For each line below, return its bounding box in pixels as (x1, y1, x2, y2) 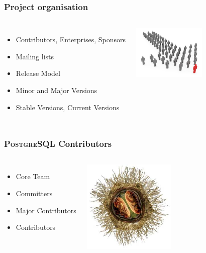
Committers (16, 188, 53, 198)
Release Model (16, 68, 60, 78)
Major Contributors (16, 205, 76, 215)
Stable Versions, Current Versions (16, 102, 120, 112)
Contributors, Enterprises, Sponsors (16, 34, 126, 45)
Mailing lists (16, 51, 54, 61)
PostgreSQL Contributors (4, 137, 112, 150)
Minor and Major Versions (16, 85, 97, 95)
